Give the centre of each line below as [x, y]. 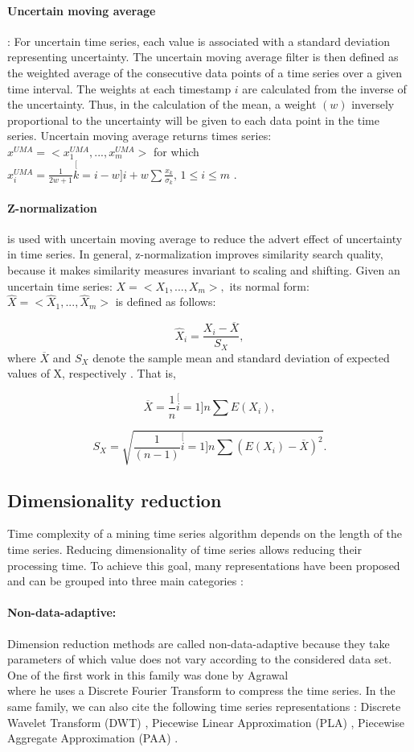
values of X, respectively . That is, [92, 373]
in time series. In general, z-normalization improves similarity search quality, [195, 254]
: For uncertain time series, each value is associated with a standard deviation [199, 41]
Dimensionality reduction [115, 500]
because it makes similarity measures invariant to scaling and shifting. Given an [204, 269]
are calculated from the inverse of [324, 88]
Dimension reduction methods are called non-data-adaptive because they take [199, 643]
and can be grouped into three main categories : [125, 581]
